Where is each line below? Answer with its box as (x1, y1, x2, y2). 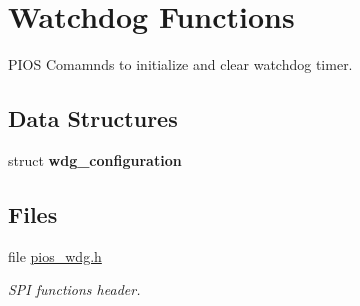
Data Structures (8, 103, 178, 134)
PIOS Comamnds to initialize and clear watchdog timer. (8, 54, 353, 75)
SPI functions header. (8, 279, 141, 300)
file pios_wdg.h (8, 245, 102, 266)
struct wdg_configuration (8, 149, 182, 170)
